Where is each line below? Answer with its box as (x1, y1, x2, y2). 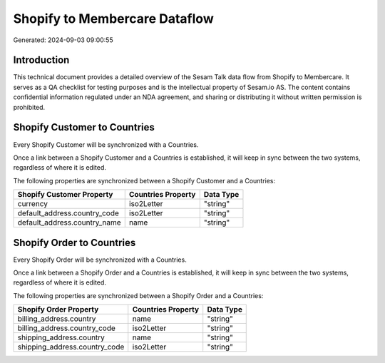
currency (17, 199, 48, 209)
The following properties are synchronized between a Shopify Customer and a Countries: (13, 176, 276, 185)
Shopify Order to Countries (13, 236, 136, 249)
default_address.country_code (17, 208, 119, 218)
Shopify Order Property (17, 305, 99, 315)
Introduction (13, 54, 70, 66)
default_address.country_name (17, 218, 121, 227)
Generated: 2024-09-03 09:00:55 (13, 36, 113, 44)
